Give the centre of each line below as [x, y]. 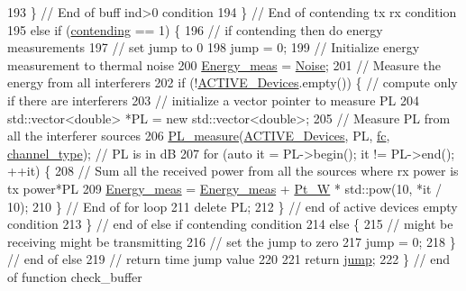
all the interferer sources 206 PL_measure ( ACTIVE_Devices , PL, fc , [199, 136]
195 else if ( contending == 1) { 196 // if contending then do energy [195, 29]
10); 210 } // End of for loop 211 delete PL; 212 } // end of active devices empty [233, 206]
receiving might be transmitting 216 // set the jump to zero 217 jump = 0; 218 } [232, 241]
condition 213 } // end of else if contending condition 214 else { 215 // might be [230, 224]
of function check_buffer [75, 276]
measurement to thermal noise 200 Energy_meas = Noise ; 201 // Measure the [224, 64]
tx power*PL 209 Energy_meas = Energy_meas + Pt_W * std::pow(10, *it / [225, 188]
